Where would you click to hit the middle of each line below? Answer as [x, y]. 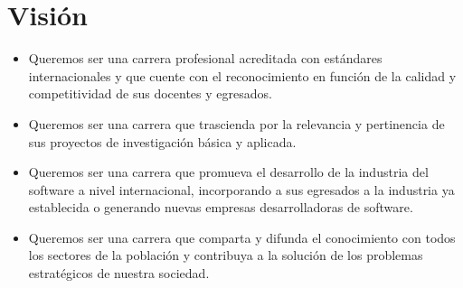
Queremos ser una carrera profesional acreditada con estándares [205, 58]
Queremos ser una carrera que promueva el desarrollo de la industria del [228, 172]
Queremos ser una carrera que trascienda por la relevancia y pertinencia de [236, 123]
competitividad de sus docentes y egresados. [150, 93]
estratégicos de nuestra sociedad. [119, 273]
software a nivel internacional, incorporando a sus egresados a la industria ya [241, 189]
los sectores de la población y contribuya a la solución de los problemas [226, 255]
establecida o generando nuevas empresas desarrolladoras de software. [221, 207]
